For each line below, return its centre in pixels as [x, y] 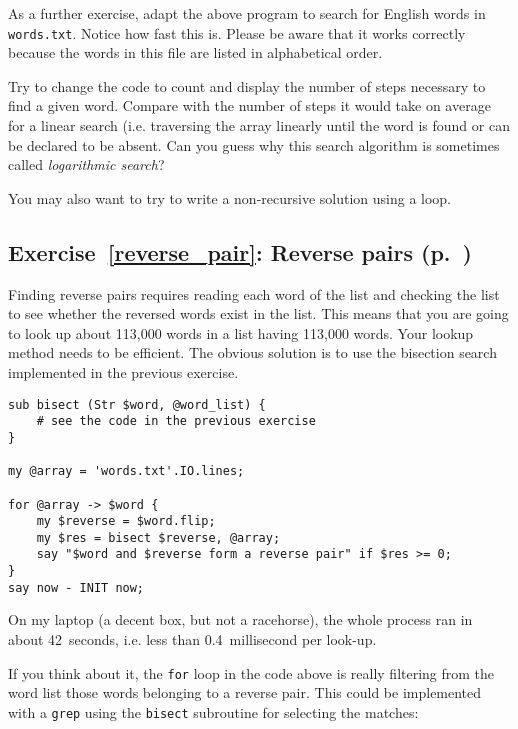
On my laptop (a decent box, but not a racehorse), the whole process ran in [240, 619]
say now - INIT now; [76, 587]
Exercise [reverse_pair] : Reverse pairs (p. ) [240, 251]
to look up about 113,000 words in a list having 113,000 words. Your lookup [241, 332]
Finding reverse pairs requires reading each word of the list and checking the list [254, 293]
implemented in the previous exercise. [123, 371]
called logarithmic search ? [86, 164]
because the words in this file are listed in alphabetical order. [195, 52]
